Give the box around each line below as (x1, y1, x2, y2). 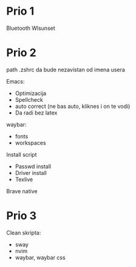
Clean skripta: (6, 229, 41, 236)
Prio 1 (6, 4, 35, 18)
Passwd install (15, 163, 52, 170)
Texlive (15, 176, 33, 183)
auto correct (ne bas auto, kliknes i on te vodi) (15, 102, 131, 110)
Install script (6, 151, 37, 158)
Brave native (6, 187, 38, 194)
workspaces (15, 139, 47, 146)
